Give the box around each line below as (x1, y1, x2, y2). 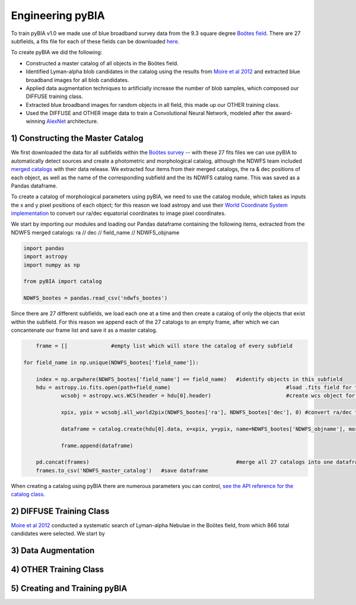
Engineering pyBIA (11, 9, 105, 22)
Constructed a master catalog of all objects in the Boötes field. (26, 59, 179, 66)
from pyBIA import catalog (23, 278, 102, 285)
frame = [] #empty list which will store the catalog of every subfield (36, 342, 293, 349)
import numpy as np (23, 261, 80, 268)
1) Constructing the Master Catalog (11, 134, 144, 144)
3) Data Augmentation (11, 546, 95, 556)
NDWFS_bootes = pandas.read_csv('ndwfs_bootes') (23, 294, 168, 302)
